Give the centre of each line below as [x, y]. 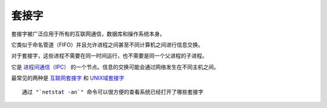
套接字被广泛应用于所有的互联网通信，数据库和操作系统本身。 [88, 34]
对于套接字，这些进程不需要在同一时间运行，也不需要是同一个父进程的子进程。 [109, 56]
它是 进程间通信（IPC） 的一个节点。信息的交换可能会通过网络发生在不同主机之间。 [115, 67]
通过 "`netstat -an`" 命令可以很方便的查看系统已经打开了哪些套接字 [113, 92]
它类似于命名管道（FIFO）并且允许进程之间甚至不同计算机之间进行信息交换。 [107, 45]
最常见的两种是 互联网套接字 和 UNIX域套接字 [68, 78]
